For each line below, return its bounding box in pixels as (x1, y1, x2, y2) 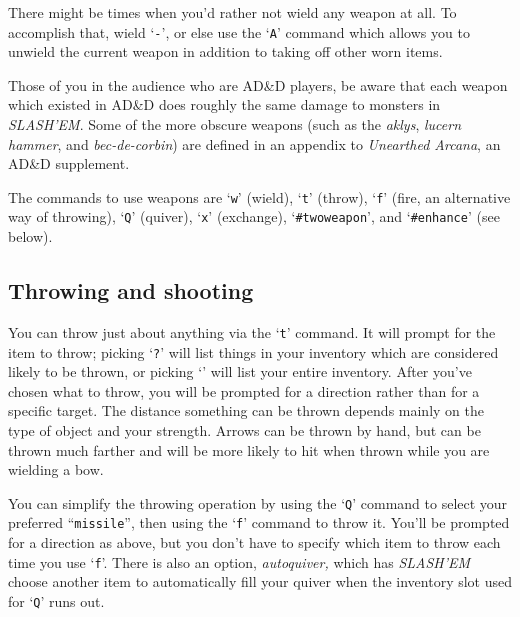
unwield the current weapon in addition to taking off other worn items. (8, 41, 443, 62)
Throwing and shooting (8, 275, 254, 306)
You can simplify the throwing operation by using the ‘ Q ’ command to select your (8, 492, 508, 513)
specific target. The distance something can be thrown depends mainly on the (8, 400, 484, 421)
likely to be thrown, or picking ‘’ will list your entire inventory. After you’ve (8, 361, 472, 382)
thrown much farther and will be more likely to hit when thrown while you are (8, 439, 490, 460)
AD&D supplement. (8, 153, 130, 174)
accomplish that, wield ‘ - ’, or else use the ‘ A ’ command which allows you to (8, 21, 470, 42)
